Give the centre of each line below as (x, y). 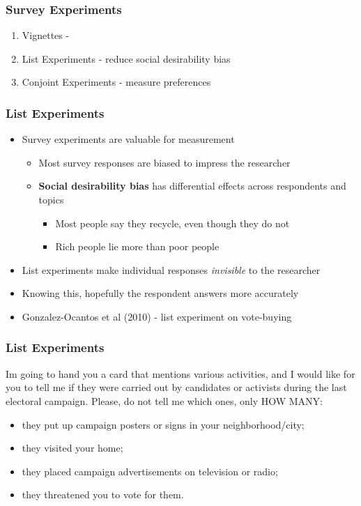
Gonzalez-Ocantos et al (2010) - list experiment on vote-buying (157, 316)
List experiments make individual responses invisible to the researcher (171, 269)
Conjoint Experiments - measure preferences (116, 82)
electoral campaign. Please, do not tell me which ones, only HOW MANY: (164, 400)
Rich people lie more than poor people (137, 246)
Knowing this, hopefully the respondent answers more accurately (160, 293)
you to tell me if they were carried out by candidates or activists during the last (176, 387)
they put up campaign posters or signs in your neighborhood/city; (163, 424)
